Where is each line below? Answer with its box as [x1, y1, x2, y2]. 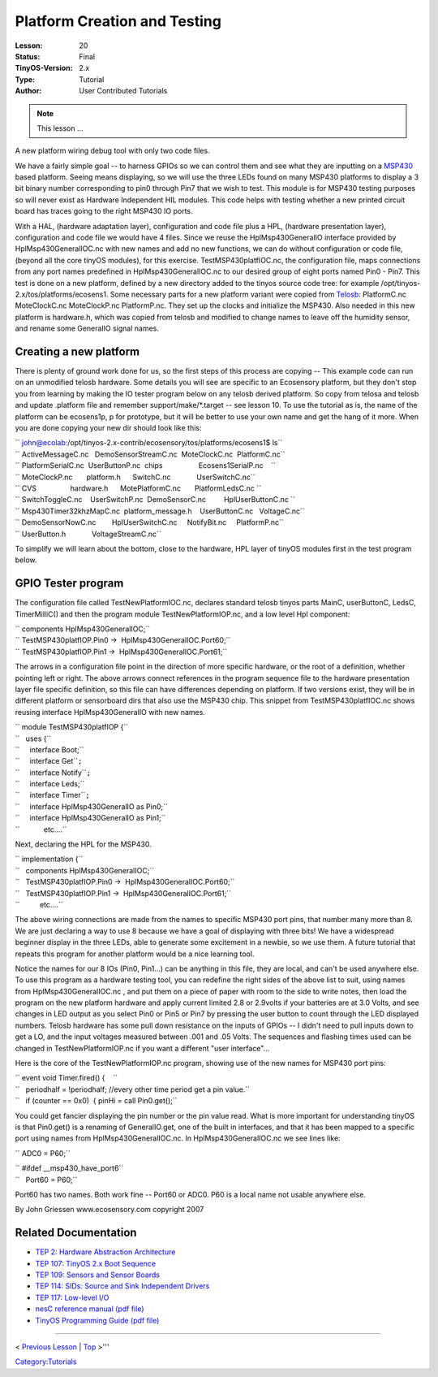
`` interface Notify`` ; [15, 768, 91, 777]
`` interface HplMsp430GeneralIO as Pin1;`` [15, 813, 166, 823]
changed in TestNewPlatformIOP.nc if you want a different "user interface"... [15, 1043, 270, 1053]
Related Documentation [15, 1226, 137, 1240]
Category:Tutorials [15, 1357, 77, 1366]
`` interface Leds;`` [15, 779, 85, 789]
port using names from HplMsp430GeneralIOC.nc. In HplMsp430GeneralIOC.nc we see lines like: [15, 1133, 341, 1143]
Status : [15, 51, 41, 61]
